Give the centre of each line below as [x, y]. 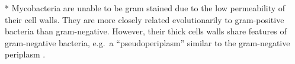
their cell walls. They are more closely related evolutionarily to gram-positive [145, 19]
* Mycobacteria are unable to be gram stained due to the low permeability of [145, 8]
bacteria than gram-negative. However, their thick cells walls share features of [146, 31]
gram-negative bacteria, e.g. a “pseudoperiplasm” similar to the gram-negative [147, 42]
